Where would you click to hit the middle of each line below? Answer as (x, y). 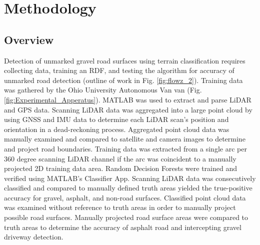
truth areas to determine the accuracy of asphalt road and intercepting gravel (123, 227)
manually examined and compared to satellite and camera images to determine (125, 139)
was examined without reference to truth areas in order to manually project (120, 207)
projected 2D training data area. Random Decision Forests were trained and (120, 168)
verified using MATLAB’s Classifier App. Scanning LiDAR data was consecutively (130, 178)
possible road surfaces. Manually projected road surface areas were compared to (126, 217)
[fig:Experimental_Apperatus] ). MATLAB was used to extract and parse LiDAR (128, 99)
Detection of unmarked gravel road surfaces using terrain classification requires (125, 60)
